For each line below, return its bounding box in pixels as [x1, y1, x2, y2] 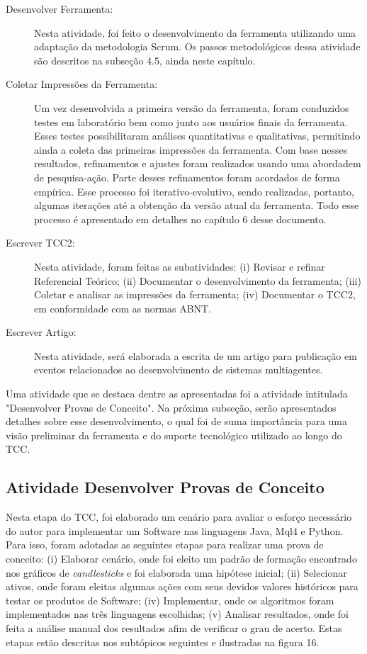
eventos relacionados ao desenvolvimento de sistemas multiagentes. [34, 362, 323, 377]
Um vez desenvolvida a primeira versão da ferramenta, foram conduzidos [34, 100, 349, 115]
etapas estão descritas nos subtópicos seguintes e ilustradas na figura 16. [6, 634, 320, 649]
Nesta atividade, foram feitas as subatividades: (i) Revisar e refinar [34, 259, 325, 274]
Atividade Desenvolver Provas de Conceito [6, 476, 324, 498]
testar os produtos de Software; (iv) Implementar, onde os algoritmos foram [6, 592, 334, 607]
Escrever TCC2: [6, 235, 75, 250]
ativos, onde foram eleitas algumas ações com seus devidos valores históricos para [6, 579, 358, 594]
